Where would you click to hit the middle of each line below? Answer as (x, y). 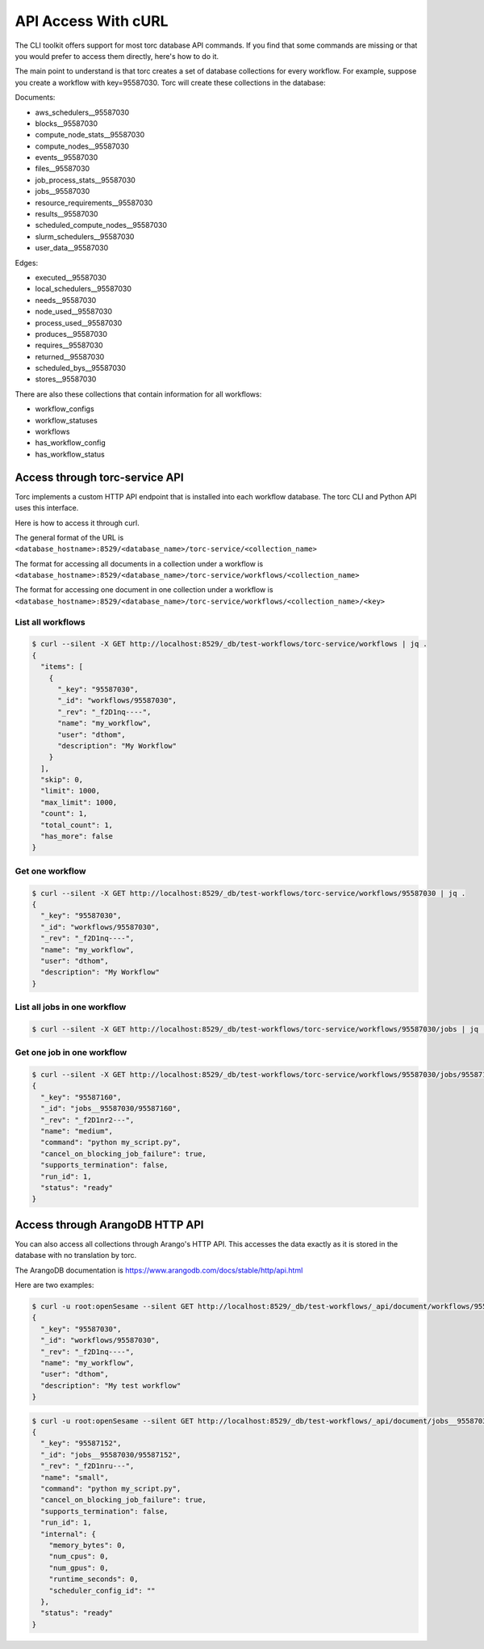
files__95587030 (63, 169)
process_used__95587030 (79, 322)
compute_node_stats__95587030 (90, 135)
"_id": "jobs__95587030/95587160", (111, 1108)
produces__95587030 (71, 334)
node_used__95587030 (74, 312)
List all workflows (50, 622)
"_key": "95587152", (81, 1443)
